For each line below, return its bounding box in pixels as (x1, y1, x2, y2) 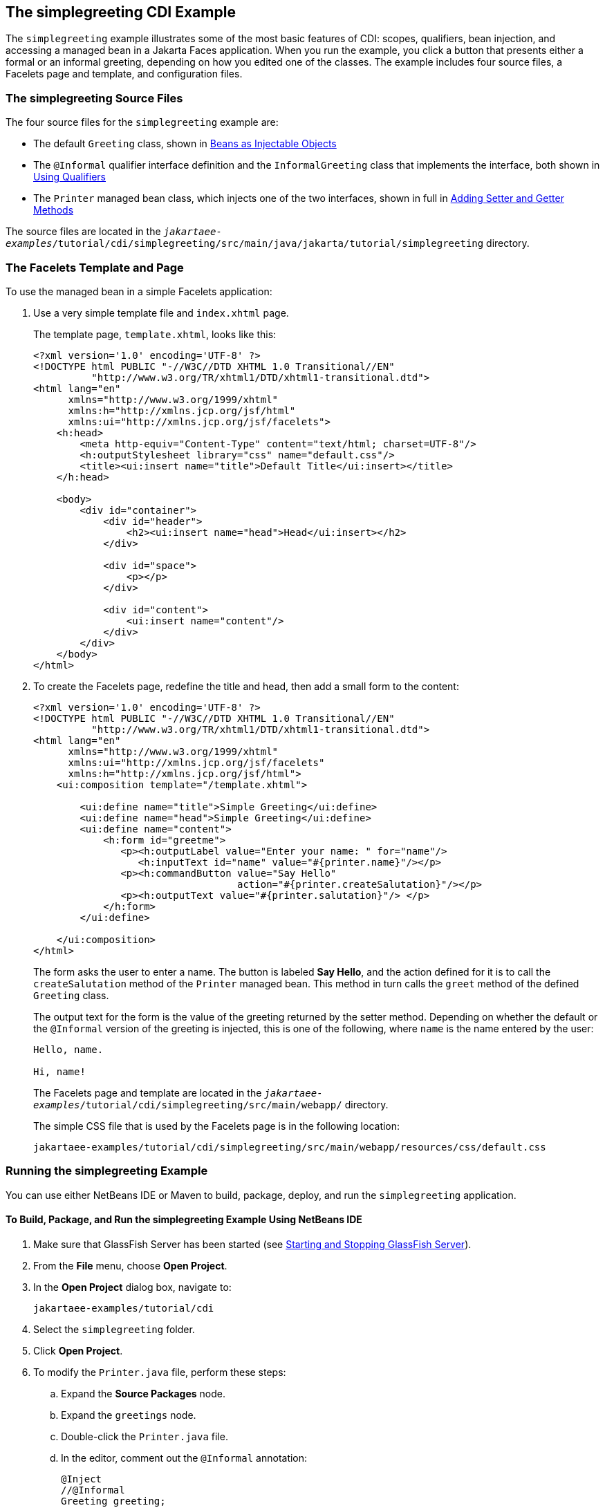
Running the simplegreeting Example (6, 1164, 208, 1178)
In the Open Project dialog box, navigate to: (33, 1281, 232, 1293)
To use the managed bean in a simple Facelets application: (6, 285, 272, 297)
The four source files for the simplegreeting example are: (6, 116, 279, 129)
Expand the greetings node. (61, 1408, 196, 1421)
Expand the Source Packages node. (61, 1387, 226, 1399)
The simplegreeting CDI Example (6, 3, 236, 21)
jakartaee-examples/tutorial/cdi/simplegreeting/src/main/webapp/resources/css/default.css (33, 1141, 546, 1153)
